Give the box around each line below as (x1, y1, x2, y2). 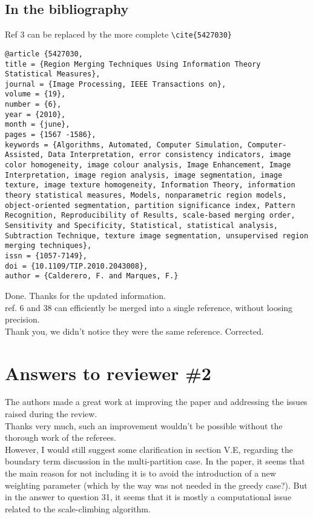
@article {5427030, (5, 49, 83, 58)
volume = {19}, (5, 90, 66, 99)
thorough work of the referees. (5, 431, 116, 444)
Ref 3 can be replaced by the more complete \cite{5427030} (5, 28, 232, 41)
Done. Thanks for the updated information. (5, 289, 166, 301)
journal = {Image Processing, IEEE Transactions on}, (5, 79, 226, 89)
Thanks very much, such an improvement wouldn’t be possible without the (5, 419, 283, 432)
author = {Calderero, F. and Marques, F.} (5, 272, 179, 281)
